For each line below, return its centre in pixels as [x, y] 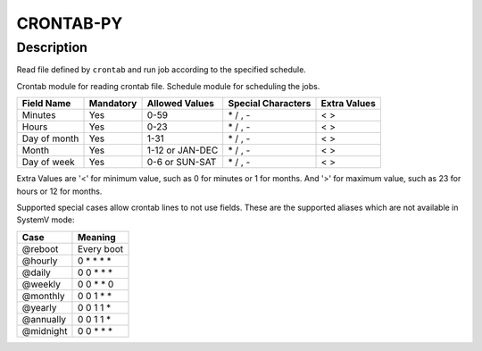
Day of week [48, 163]
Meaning [96, 237]
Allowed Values [180, 104]
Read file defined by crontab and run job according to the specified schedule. [162, 70]
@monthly [43, 296]
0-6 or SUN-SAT [182, 163]
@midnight [45, 330]
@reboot [40, 248]
